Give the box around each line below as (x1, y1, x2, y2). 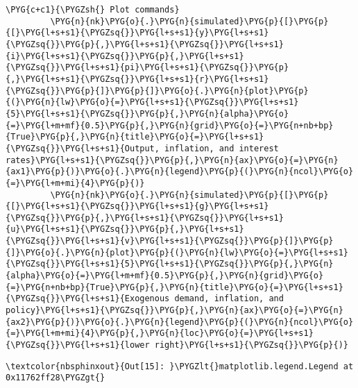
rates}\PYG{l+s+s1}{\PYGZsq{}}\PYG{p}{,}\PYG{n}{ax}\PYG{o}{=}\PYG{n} (6, 155, 339, 165)
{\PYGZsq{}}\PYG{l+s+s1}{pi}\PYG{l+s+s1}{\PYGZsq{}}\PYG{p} (6, 62, 289, 73)
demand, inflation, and (174, 294, 284, 304)
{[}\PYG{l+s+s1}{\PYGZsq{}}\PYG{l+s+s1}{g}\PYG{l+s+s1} (6, 201, 269, 212)
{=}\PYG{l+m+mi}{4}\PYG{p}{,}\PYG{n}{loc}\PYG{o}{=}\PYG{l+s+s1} (6, 328, 314, 339)
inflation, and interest (164, 143, 279, 153)
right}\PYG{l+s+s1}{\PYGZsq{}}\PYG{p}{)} (154, 340, 348, 351)
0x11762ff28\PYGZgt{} (6, 373, 105, 383)
